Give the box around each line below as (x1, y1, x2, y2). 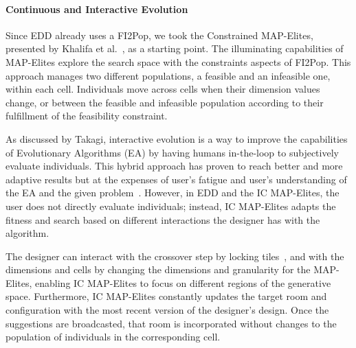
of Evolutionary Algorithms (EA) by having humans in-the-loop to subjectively (5, 145, 339, 159)
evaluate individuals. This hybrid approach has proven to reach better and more (5, 159, 343, 173)
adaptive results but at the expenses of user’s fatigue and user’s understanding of (5, 172, 347, 186)
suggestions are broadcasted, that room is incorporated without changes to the (5, 316, 337, 330)
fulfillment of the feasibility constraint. (5, 108, 168, 123)
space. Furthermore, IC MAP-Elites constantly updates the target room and (5, 289, 327, 303)
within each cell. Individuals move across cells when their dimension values (5, 82, 320, 96)
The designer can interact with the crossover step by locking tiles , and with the (5, 248, 344, 263)
